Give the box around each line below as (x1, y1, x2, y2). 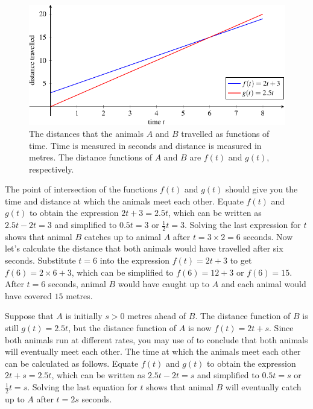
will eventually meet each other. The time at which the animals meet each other (5, 345, 301, 358)
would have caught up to (118, 277, 210, 290)
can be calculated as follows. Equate (5, 357, 139, 369)
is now (188, 322, 212, 334)
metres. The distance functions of (29, 151, 153, 163)
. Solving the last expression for (184, 218, 301, 231)
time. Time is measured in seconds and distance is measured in (29, 139, 262, 151)
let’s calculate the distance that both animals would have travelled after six (5, 242, 283, 255)
